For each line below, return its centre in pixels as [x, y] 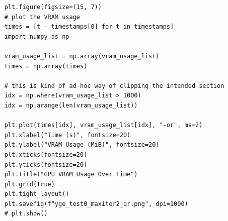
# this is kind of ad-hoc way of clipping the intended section [114, 86]
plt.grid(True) [29, 184]
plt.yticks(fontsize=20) [46, 164]
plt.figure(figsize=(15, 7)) [53, 7]
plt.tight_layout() [37, 194]
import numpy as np [37, 36]
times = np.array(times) [46, 66]
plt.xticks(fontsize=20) [46, 154]
